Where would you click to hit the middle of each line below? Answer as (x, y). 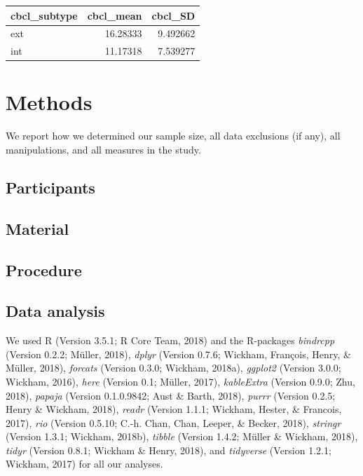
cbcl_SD (173, 15)
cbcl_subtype (44, 15)
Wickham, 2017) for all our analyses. (84, 464)
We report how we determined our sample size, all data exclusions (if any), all (173, 136)
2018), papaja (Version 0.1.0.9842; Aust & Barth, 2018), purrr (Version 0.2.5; (171, 395)
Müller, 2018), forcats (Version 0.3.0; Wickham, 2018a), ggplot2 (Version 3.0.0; (173, 368)
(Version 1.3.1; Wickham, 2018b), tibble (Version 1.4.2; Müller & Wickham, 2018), (182, 436)
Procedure (44, 270)
